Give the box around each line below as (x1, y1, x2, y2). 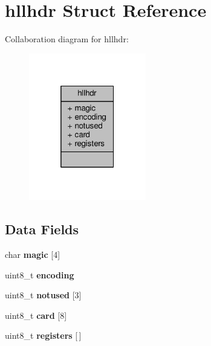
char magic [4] (5, 248, 60, 260)
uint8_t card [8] (5, 309, 67, 321)
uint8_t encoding (5, 268, 74, 281)
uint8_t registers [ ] (5, 329, 82, 342)
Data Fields (5, 220, 79, 239)
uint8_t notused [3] (5, 289, 82, 301)
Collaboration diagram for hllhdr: (5, 33, 129, 45)
